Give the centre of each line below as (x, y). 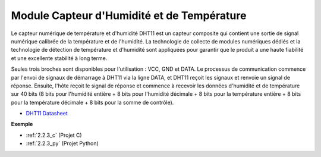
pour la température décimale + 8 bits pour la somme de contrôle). (92, 102)
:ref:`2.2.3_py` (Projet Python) (62, 143)
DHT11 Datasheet (47, 114)
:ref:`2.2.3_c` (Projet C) (54, 135)
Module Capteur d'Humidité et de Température (129, 15)
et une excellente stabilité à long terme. (59, 58)
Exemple (22, 124)
